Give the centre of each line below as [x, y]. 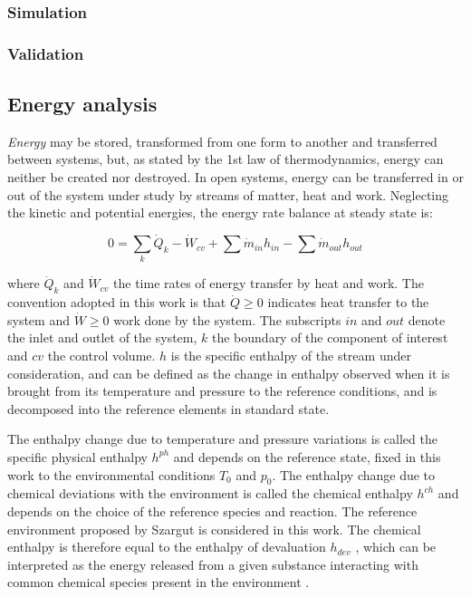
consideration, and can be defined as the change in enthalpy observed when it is [229, 373]
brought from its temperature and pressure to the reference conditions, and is [222, 391]
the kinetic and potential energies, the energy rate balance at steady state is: [220, 212]
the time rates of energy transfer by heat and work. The [269, 283]
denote [427, 319]
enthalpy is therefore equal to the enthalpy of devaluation [167, 547]
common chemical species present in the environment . [159, 582]
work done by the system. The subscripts [227, 319]
